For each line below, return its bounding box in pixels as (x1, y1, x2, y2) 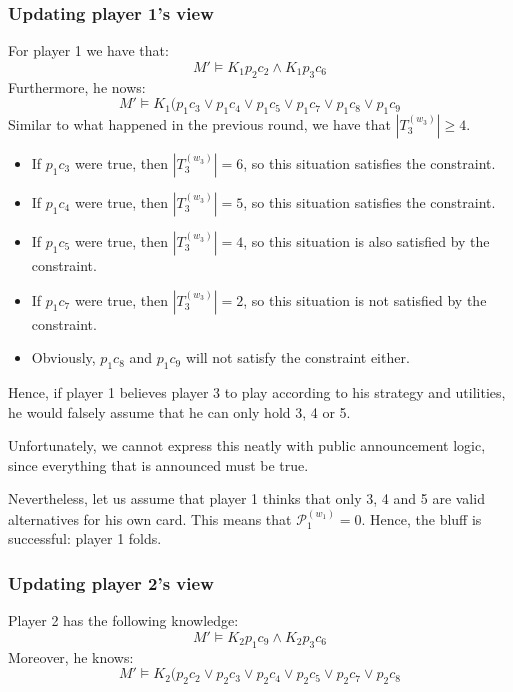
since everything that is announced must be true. (8, 454, 309, 475)
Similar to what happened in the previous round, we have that (8, 114, 391, 134)
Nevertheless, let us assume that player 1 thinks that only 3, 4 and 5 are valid (8, 488, 485, 509)
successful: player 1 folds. (8, 528, 162, 549)
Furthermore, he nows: (8, 76, 146, 97)
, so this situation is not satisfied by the (243, 289, 487, 310)
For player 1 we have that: (8, 40, 169, 61)
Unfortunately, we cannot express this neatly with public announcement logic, (8, 435, 486, 456)
